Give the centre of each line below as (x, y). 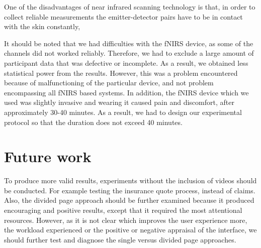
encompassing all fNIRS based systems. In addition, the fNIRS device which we (126, 92)
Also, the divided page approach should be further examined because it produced (129, 200)
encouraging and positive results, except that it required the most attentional (123, 210)
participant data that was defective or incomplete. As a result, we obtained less (126, 63)
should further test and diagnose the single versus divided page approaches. (120, 239)
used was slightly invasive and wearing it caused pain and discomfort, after (119, 102)
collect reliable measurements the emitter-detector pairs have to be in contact (123, 16)
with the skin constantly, (42, 26)
